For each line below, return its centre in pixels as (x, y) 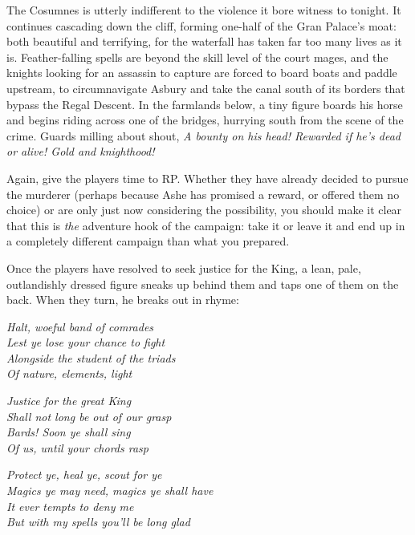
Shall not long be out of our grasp (89, 416)
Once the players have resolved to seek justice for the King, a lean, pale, (184, 267)
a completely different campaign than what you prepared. (148, 241)
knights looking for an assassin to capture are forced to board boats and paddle (202, 73)
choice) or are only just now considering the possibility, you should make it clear (204, 210)
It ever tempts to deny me (70, 506)
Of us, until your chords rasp (77, 447)
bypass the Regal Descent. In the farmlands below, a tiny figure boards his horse (205, 104)
